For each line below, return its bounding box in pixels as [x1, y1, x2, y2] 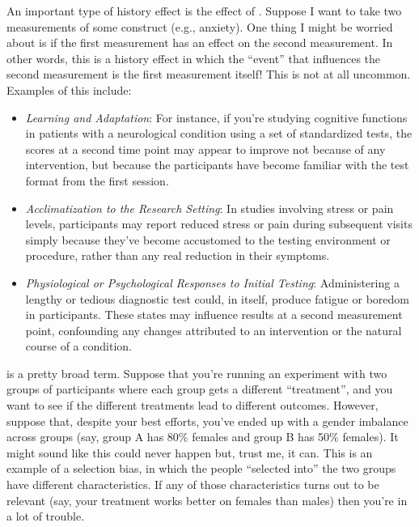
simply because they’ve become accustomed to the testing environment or [25, 231, 391, 248]
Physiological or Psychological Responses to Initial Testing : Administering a [25, 274, 400, 291]
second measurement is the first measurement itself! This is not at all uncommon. [6, 66, 411, 83]
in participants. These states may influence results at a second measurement [25, 306, 403, 323]
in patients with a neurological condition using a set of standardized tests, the [25, 125, 413, 142]
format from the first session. [25, 172, 169, 189]
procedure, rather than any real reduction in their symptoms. [25, 247, 330, 264]
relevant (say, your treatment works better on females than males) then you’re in [6, 491, 408, 508]
